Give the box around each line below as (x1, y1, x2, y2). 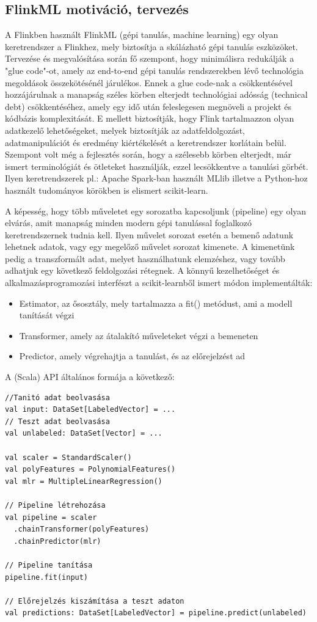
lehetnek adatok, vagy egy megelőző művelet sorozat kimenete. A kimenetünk (5, 240, 295, 253)
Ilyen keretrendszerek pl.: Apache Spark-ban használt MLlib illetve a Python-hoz (5, 172, 308, 185)
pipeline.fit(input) (5, 573, 89, 582)
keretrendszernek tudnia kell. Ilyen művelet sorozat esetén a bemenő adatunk (5, 228, 294, 241)
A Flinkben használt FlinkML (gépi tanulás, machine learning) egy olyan (5, 28, 279, 41)
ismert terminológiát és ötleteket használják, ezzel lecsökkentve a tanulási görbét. (5, 159, 308, 172)
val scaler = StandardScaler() (5, 453, 132, 462)
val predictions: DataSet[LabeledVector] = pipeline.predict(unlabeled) (5, 609, 307, 618)
